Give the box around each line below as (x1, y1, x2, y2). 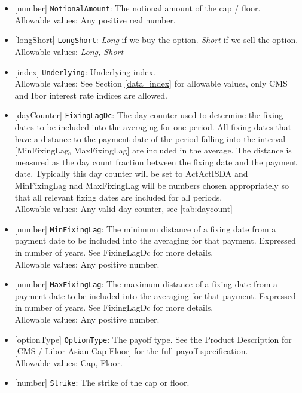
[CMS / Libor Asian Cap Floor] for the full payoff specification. (14, 345, 248, 357)
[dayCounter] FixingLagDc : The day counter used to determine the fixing (14, 109, 283, 121)
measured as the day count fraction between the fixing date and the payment (14, 155, 297, 168)
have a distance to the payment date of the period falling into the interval (14, 132, 286, 145)
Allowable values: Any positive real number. (14, 13, 176, 26)
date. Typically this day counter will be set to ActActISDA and (14, 167, 248, 180)
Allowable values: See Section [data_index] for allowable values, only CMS (14, 77, 288, 90)
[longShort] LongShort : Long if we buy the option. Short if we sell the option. (14, 33, 298, 46)
